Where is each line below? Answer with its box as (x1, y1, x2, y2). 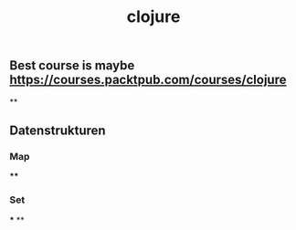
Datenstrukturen (9, 123, 107, 138)
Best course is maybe (9, 57, 135, 74)
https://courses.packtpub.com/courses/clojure (9, 72, 287, 88)
